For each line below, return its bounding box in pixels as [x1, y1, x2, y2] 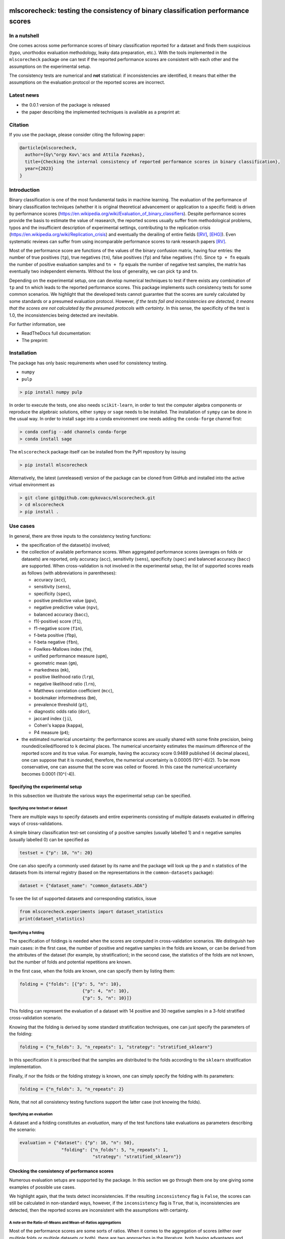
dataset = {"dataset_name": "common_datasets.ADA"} [19, 883, 148, 889]
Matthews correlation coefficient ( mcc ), [34, 688, 114, 694]
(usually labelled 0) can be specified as [9, 837, 89, 843]
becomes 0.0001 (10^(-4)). [21, 771, 76, 777]
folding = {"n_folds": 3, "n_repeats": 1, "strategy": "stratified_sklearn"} [19, 1044, 213, 1050]
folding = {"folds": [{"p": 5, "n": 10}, [19, 981, 122, 987]
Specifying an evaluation [9, 1112, 53, 1117]
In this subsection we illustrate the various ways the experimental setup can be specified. [9, 793, 191, 799]
